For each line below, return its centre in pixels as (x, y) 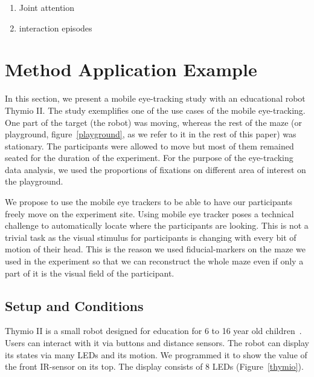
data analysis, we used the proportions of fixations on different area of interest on (155, 169)
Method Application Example (131, 69)
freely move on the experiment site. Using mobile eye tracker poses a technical (149, 213)
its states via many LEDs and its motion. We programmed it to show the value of (156, 354)
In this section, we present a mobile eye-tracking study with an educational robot (155, 98)
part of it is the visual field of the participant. (90, 273)
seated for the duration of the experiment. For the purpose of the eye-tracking (149, 158)
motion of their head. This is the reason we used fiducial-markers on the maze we (155, 249)
